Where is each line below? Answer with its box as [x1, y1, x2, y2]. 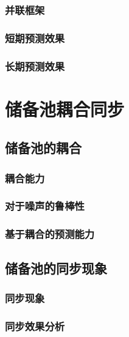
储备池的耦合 [5, 138, 82, 157]
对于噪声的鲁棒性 [5, 198, 85, 213]
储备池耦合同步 [5, 96, 125, 121]
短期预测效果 [5, 30, 65, 45]
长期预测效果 [5, 58, 65, 73]
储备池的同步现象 [5, 258, 107, 277]
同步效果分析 [5, 318, 65, 333]
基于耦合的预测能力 [5, 226, 95, 242]
